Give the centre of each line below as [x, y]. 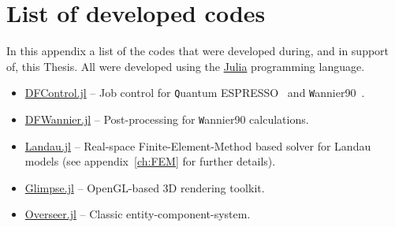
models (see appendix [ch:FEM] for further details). [150, 161]
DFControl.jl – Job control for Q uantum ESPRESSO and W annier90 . [195, 93]
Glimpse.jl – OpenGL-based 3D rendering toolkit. [145, 187]
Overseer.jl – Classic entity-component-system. [138, 214]
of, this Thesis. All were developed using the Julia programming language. [186, 66]
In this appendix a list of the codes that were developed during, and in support [198, 51]
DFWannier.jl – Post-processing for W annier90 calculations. [167, 119]
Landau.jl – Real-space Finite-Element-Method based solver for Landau [198, 145]
